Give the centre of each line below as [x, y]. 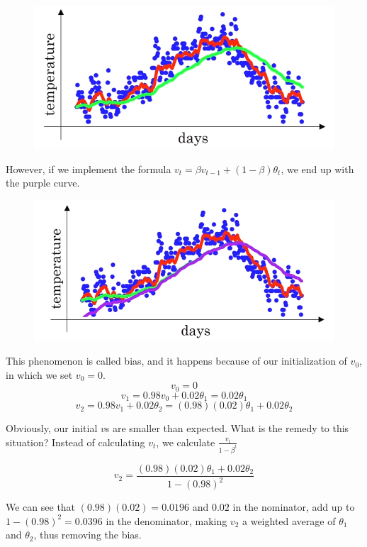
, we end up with [317, 168]
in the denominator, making [166, 520]
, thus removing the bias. [87, 535]
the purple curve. [43, 183]
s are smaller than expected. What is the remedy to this [227, 428]
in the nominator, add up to [294, 507]
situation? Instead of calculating [75, 442]
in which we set [39, 374]
